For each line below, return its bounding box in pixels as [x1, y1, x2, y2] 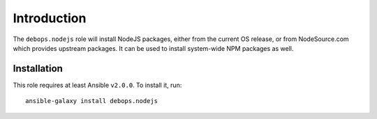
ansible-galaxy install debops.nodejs [25, 97, 158, 105]
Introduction [13, 10, 87, 26]
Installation [13, 63, 63, 74]
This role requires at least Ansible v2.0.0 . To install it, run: [13, 81, 182, 89]
